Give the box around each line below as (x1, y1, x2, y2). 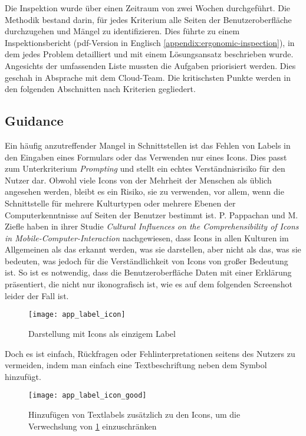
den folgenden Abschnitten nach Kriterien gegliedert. (5, 83, 196, 95)
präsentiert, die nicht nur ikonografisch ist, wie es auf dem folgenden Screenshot (5, 278, 292, 290)
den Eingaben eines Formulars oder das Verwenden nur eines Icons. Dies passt (5, 150, 287, 163)
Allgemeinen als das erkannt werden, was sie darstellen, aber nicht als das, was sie (5, 243, 301, 255)
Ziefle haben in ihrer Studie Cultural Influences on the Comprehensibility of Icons (5, 220, 299, 232)
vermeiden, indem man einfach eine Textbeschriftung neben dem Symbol (5, 359, 267, 371)
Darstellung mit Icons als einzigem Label (28, 327, 176, 339)
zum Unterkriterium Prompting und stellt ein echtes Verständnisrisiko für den (5, 162, 285, 175)
